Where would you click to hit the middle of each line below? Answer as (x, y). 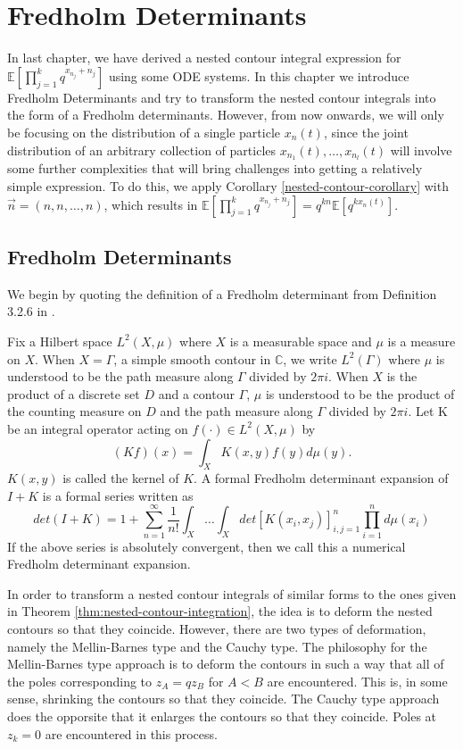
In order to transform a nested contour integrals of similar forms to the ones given (232, 593)
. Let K (428, 411)
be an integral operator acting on (98, 428)
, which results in (151, 204)
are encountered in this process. (131, 733)
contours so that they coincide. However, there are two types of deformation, (217, 628)
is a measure (422, 341)
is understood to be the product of (360, 393)
